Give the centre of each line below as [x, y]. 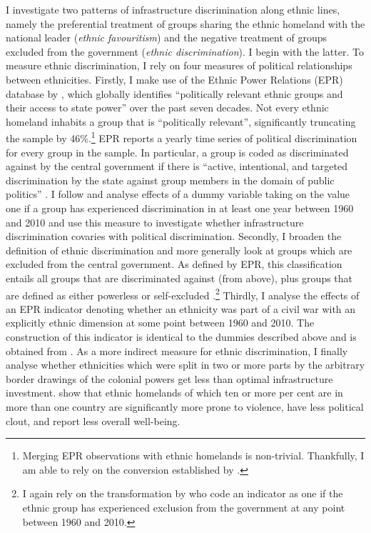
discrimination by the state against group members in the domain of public [170, 180]
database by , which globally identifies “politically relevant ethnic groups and [174, 93]
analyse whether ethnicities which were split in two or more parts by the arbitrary [185, 365]
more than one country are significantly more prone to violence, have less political [185, 406]
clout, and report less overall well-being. [93, 420]
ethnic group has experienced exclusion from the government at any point [184, 507]
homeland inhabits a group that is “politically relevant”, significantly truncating [181, 121]
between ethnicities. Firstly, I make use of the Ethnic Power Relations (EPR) [174, 79]
